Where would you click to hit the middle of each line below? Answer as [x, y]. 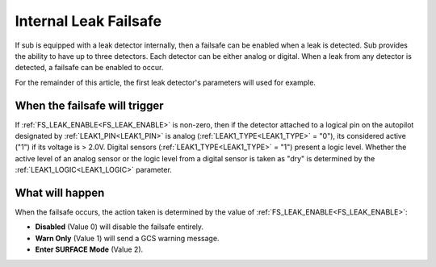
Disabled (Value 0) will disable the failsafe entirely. [119, 227]
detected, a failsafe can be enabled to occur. [89, 68]
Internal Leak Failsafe [88, 21]
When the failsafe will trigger [90, 105]
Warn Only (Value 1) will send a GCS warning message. [127, 238]
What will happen [60, 193]
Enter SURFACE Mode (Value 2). [89, 249]
